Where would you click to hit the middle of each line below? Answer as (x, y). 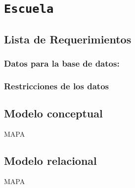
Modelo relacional (50, 161)
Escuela (29, 9)
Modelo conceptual (53, 113)
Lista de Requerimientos (68, 39)
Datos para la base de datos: (62, 63)
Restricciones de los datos (56, 86)
